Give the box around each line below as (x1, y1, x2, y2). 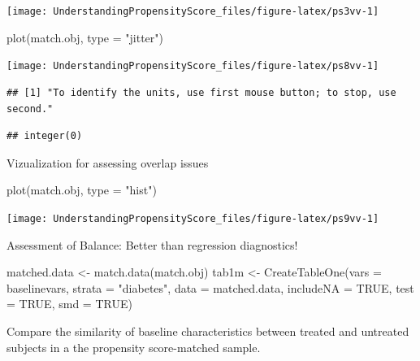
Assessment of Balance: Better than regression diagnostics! (6, 236, 298, 253)
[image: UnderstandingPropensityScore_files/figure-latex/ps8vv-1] (6, 60, 379, 72)
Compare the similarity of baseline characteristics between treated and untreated (6, 322, 409, 339)
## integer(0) (6, 130, 83, 142)
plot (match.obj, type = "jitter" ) (6, 28, 163, 46)
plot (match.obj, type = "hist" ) (6, 181, 157, 198)
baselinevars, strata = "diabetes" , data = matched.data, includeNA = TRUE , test (6, 279, 414, 296)
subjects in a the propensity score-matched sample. (6, 338, 261, 355)
